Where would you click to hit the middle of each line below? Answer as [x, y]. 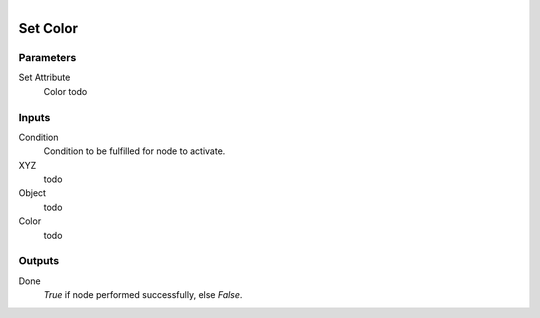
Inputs [34, 117]
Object [32, 193]
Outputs [39, 261]
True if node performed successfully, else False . [143, 295]
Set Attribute [44, 77]
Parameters [47, 57]
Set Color [48, 28]
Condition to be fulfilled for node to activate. [134, 151]
